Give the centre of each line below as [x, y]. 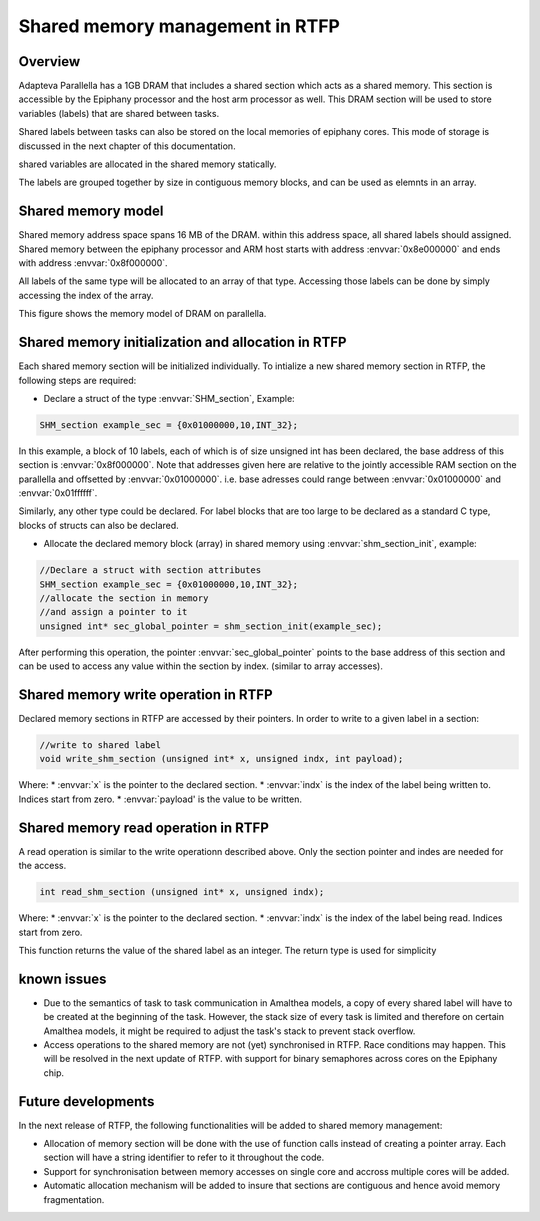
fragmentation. [74, 1199]
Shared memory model [91, 211]
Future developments [86, 1101]
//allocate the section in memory [124, 598]
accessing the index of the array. [86, 295]
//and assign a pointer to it [113, 612]
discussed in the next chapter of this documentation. [127, 146]
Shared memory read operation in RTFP [144, 827]
